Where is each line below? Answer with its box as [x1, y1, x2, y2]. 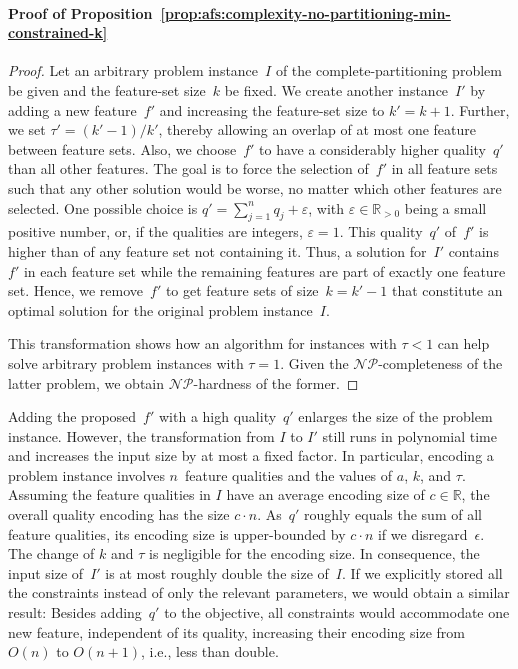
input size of [8, 562, 84, 583]
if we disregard [377, 523, 468, 544]
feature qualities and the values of [184, 464, 393, 485]
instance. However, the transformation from [8, 425, 275, 446]
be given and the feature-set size [8, 79, 206, 100]
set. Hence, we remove [8, 280, 144, 301]
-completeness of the [378, 352, 503, 373]
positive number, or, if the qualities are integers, [8, 221, 303, 242]
